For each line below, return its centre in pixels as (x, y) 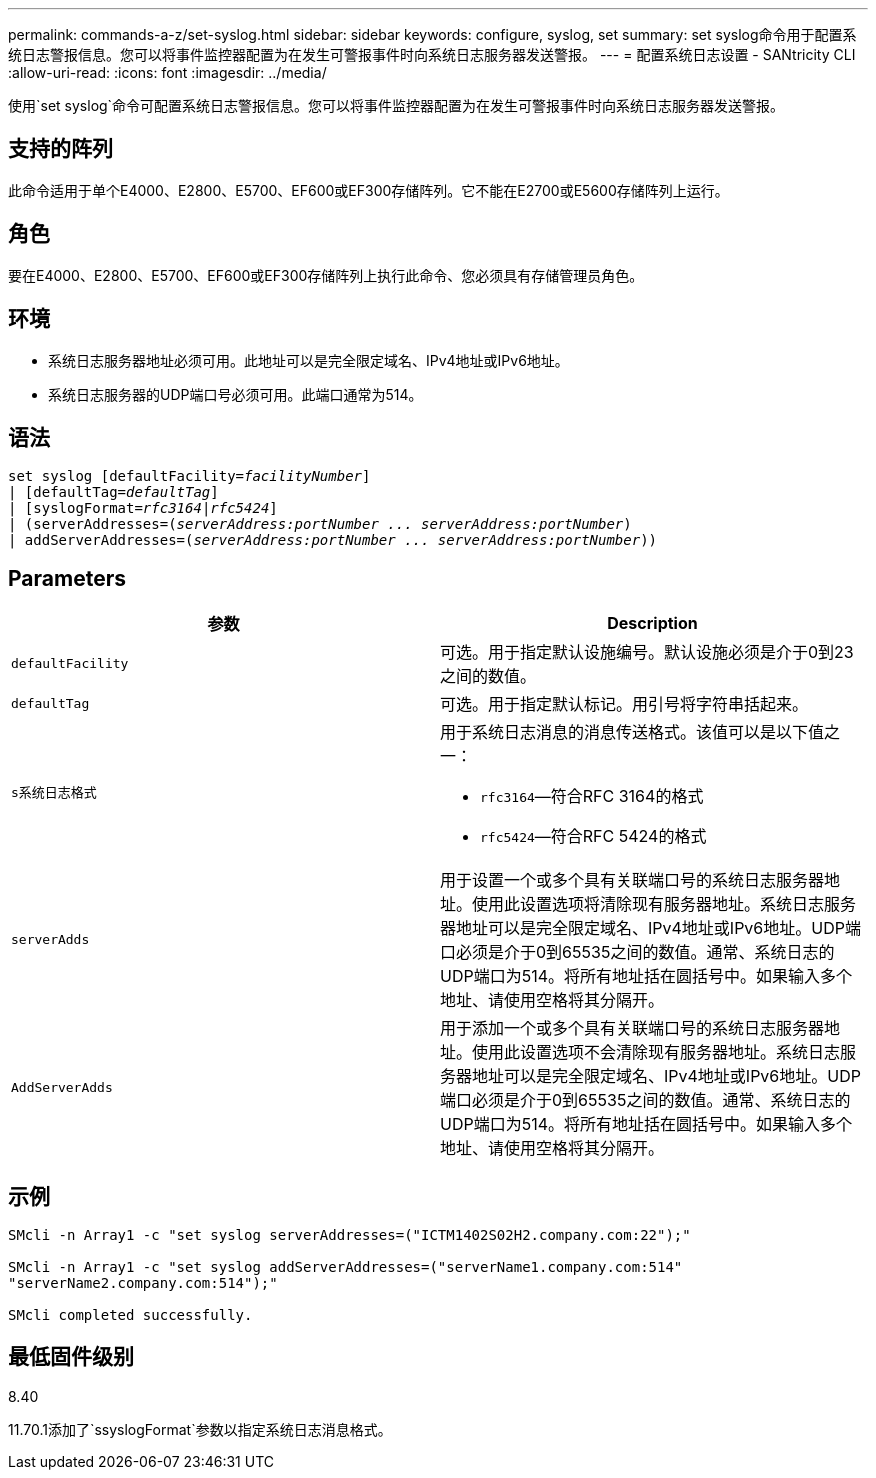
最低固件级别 (71, 1357)
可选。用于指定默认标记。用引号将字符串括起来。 (624, 704)
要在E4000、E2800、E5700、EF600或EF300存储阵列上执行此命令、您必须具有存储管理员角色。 (326, 275)
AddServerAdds (62, 1087)
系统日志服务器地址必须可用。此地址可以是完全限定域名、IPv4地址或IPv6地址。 (308, 360)
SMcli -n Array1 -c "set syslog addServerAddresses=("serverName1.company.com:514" (345, 1267)
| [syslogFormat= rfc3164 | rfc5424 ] (143, 508)
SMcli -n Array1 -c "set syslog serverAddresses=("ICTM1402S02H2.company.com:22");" (349, 1235)
